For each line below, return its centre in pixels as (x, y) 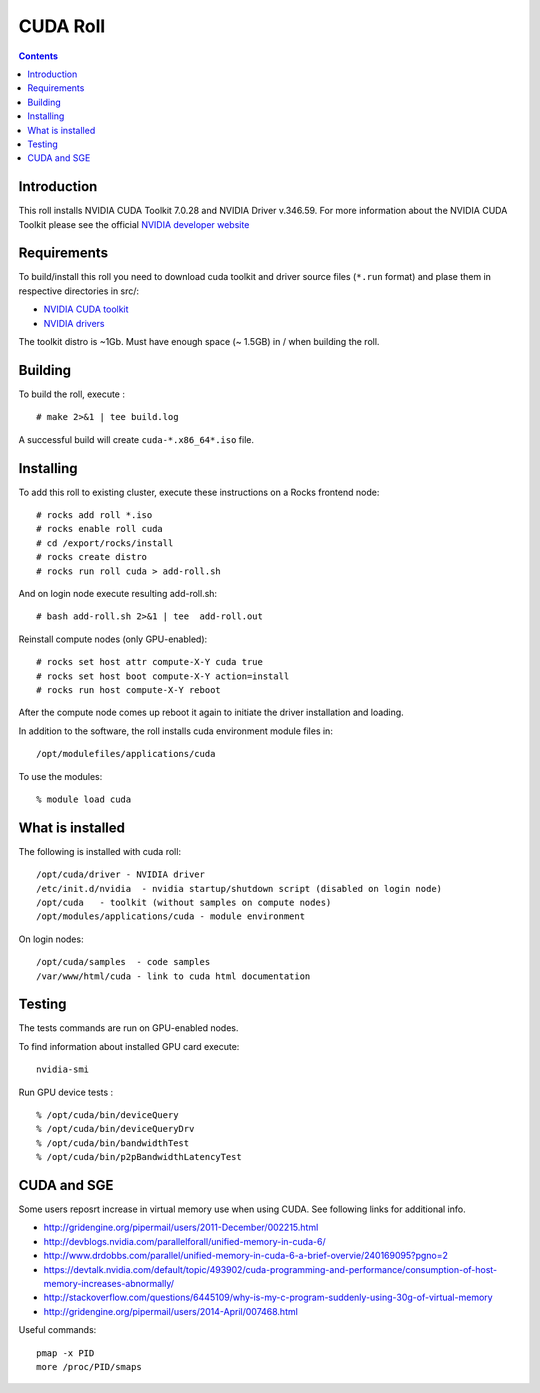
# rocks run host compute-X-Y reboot (129, 689)
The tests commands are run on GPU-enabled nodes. (128, 1028)
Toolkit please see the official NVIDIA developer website (134, 224)
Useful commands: (57, 1330)
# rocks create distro (92, 557)
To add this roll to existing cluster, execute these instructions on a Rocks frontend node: (199, 492)
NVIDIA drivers (74, 323)
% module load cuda (84, 799)
